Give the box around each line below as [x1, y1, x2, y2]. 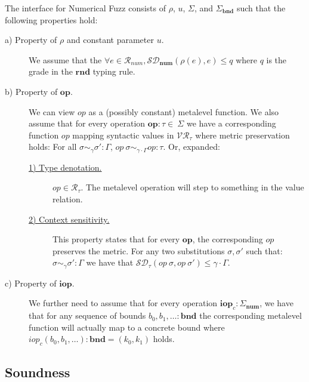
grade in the [29, 65, 73, 78]
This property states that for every [52, 233, 180, 245]
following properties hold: [5, 13, 98, 26]
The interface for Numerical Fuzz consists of [5, 2, 166, 14]
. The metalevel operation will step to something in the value [81, 181, 304, 193]
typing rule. [92, 65, 135, 78]
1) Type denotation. [29, 161, 102, 173]
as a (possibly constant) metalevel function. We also [88, 105, 279, 118]
